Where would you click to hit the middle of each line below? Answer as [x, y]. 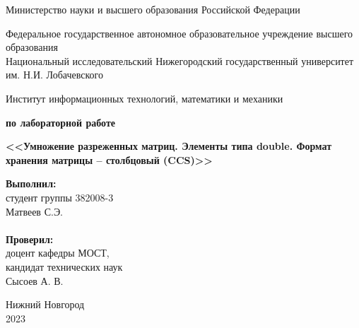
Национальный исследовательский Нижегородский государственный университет [180, 60]
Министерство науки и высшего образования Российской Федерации [153, 9]
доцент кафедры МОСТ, [58, 253]
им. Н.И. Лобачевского [54, 75]
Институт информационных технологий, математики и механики [145, 98]
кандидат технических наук [64, 266]
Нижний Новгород [45, 304]
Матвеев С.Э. [35, 211]
